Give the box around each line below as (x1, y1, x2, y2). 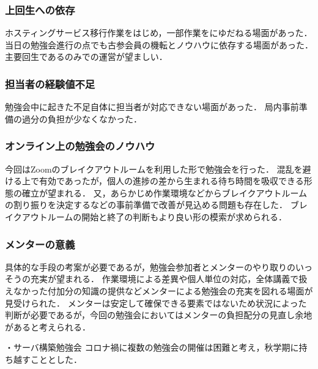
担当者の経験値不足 (5, 76, 95, 91)
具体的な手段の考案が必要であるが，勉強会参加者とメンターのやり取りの (5, 260, 296, 273)
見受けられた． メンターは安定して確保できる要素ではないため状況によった (5, 296, 307, 309)
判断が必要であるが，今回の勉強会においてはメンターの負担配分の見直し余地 (5, 308, 312, 321)
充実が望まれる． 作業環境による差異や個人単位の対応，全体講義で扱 (30, 272, 308, 285)
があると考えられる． (5, 320, 91, 333)
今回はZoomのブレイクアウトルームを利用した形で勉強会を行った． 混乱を (5, 162, 303, 175)
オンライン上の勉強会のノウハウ (5, 138, 155, 154)
